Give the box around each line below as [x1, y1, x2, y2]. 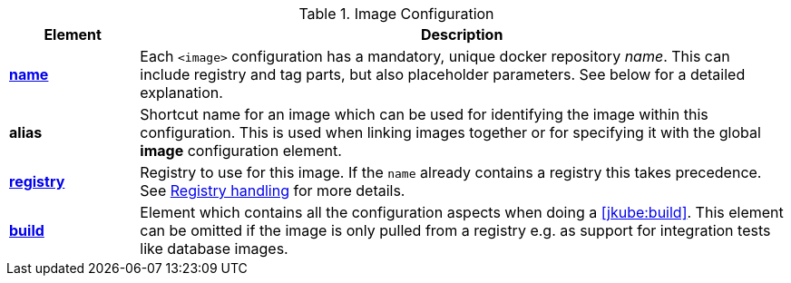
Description [420, 25, 503, 44]
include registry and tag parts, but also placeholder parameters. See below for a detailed [140, 65, 746, 83]
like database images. [140, 239, 288, 258]
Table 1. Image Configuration [298, 5, 494, 23]
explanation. [140, 83, 223, 102]
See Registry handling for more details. [140, 181, 405, 200]
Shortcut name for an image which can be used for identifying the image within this [140, 105, 708, 123]
